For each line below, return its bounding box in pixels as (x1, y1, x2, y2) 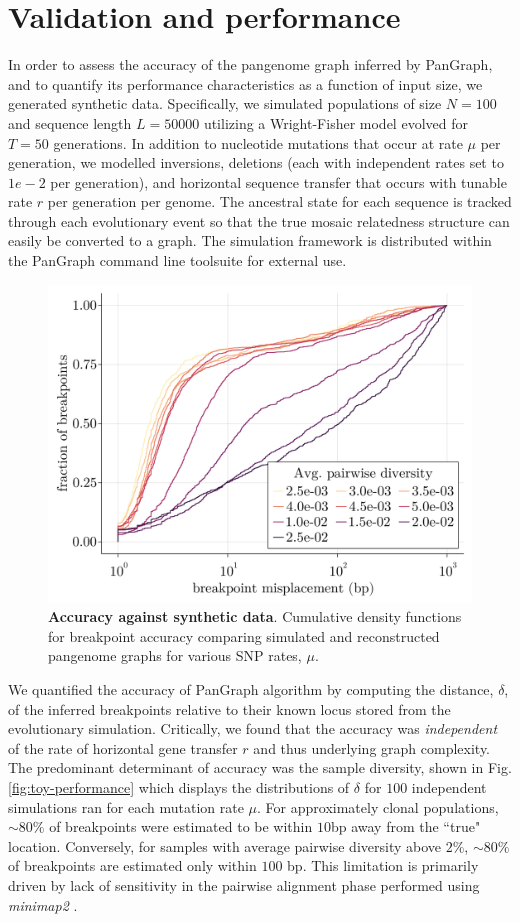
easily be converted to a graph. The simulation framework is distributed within (8, 230, 492, 251)
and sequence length (8, 112, 132, 133)
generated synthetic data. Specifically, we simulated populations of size (8, 93, 442, 114)
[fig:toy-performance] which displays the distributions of (8, 777, 350, 797)
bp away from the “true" (330, 816, 481, 837)
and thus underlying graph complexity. (253, 737, 491, 758)
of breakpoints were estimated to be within (49, 816, 313, 837)
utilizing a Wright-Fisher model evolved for (203, 112, 468, 133)
